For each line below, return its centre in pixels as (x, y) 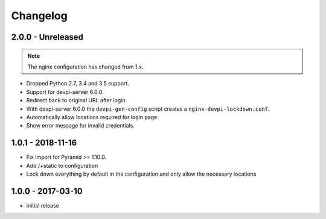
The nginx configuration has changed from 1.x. (85, 67)
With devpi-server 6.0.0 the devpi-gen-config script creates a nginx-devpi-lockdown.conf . (148, 109)
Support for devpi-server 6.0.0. (65, 92)
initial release (43, 205)
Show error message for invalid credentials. (81, 126)
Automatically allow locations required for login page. (93, 117)
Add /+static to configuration (62, 165)
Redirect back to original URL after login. (76, 100)
